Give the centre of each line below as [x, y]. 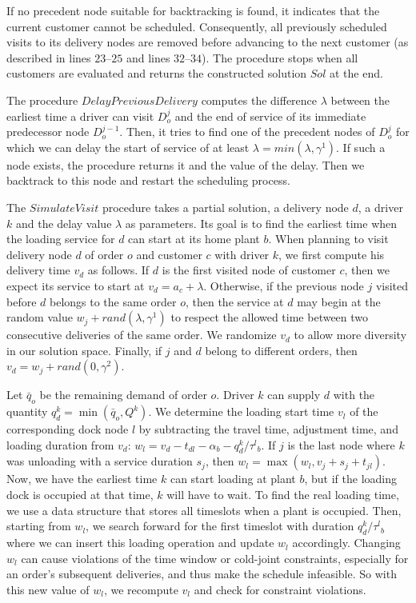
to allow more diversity [350, 335]
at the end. [356, 73]
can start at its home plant [194, 239]
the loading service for [61, 239]
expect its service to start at [76, 285]
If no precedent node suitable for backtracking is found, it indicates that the [193, 10]
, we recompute [141, 589]
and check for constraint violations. [280, 589]
